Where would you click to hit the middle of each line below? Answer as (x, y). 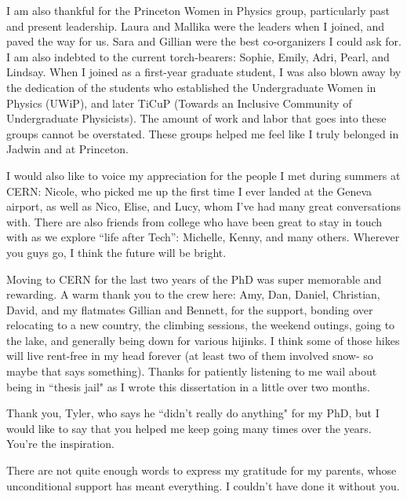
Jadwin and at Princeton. (68, 149)
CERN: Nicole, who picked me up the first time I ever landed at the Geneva (189, 191)
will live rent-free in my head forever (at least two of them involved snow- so (190, 356)
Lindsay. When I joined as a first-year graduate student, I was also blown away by (204, 72)
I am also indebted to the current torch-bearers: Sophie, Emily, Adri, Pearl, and (198, 56)
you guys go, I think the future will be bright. (116, 252)
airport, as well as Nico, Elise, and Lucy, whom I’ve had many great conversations (203, 206)
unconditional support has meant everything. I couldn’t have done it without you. (203, 485)
